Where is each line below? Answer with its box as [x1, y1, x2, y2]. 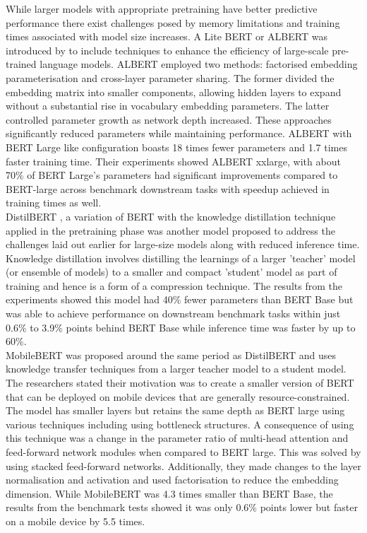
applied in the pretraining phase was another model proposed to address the [6, 223, 335, 238]
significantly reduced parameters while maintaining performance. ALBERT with [6, 126, 352, 141]
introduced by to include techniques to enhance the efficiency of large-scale [6, 42, 329, 57]
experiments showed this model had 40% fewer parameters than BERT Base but [6, 292, 354, 307]
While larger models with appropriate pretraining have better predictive [6, 1, 318, 16]
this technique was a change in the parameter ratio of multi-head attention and [6, 430, 349, 445]
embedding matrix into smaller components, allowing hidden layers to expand [6, 84, 342, 99]
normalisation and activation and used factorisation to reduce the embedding [6, 472, 339, 487]
